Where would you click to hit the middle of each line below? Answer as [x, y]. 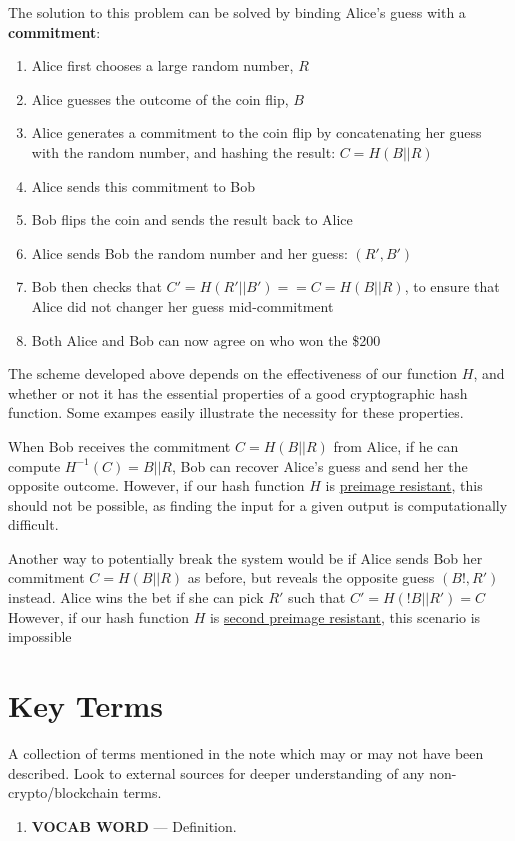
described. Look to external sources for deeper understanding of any [216, 772]
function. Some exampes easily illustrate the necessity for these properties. [236, 412]
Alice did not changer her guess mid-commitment [182, 305]
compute [34, 465]
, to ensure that [452, 286]
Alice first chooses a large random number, [162, 65]
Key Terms [85, 705]
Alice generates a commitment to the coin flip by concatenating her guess [256, 132]
